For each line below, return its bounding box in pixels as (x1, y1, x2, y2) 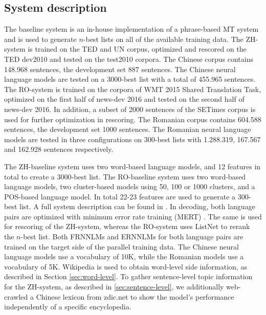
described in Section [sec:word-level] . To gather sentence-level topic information (4, 271, 253, 282)
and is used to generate (4, 33, 77, 44)
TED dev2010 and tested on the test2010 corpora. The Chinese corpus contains (4, 53, 253, 64)
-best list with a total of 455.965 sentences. (121, 74, 256, 84)
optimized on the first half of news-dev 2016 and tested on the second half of (4, 94, 245, 104)
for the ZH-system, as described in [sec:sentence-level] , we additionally (4, 281, 224, 292)
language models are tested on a (4, 74, 105, 84)
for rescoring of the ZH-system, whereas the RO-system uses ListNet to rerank (4, 221, 250, 232)
